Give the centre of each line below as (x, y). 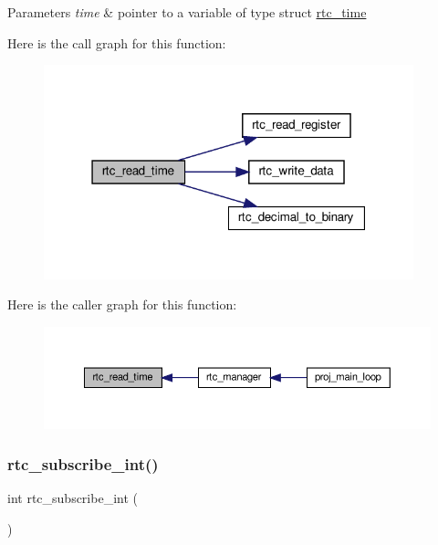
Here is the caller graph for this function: (122, 304)
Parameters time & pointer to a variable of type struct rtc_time (187, 12)
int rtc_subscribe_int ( (73, 498)
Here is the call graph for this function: (117, 42)
